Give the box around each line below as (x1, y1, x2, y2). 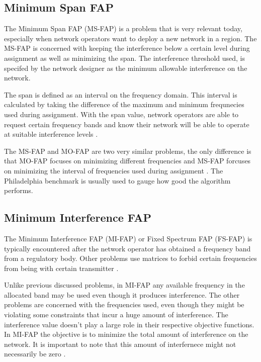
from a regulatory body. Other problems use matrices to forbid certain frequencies (4, 253, 257, 263)
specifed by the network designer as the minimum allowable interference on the (4, 62, 247, 73)
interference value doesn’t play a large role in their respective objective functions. (4, 319, 254, 329)
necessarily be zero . (4, 348, 66, 359)
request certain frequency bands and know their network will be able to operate (4, 119, 249, 129)
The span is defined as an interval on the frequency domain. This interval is (4, 89, 237, 100)
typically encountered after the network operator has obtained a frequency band (4, 243, 251, 253)
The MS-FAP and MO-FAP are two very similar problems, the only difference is (4, 145, 251, 156)
